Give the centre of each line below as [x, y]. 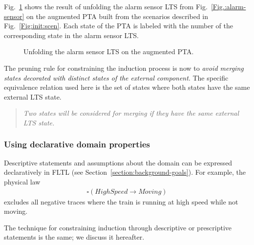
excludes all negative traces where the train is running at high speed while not [121, 201]
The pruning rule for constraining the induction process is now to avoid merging [124, 68]
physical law [22, 181]
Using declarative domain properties [77, 144]
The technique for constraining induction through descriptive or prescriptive [118, 227]
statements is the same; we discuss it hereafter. [74, 237]
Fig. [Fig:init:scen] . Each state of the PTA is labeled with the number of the [118, 26]
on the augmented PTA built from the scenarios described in [117, 16]
